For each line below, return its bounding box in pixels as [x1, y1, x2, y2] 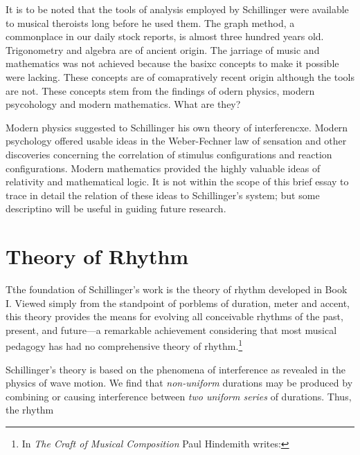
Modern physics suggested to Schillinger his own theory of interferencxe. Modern [6, 120, 348, 134]
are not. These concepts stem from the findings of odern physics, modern [6, 83, 315, 98]
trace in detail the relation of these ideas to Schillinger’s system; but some [6, 187, 320, 202]
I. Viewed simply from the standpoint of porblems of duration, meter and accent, [6, 295, 350, 310]
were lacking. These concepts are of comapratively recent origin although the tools [6, 69, 354, 84]
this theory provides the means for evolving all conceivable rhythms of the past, [6, 309, 343, 324]
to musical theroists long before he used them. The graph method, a [6, 15, 295, 30]
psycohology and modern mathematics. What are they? [6, 97, 241, 111]
